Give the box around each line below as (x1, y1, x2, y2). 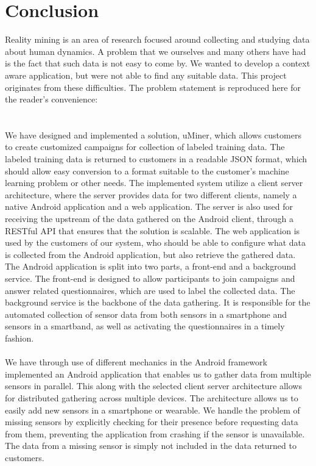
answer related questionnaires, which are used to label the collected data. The (5, 284, 295, 296)
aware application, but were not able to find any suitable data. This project (5, 68, 287, 81)
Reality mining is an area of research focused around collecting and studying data (5, 33, 310, 46)
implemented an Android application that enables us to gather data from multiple (5, 367, 311, 380)
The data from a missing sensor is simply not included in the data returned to (5, 439, 297, 452)
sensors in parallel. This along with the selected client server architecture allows (5, 379, 302, 392)
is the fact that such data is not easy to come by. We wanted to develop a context (5, 57, 311, 70)
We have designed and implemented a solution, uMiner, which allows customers (5, 128, 301, 141)
